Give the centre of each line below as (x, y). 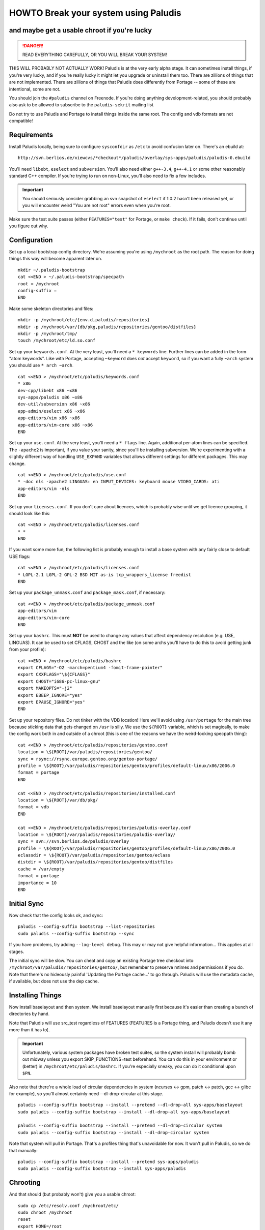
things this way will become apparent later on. (56, 259)
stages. (17, 952)
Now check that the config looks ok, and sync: (56, 915)
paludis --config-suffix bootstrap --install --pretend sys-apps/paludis (108, 1162)
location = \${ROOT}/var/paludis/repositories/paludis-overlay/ (97, 834)
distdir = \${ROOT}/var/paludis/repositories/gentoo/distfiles (95, 862)
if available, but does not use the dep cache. (54, 981)
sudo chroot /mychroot (45, 1213)
